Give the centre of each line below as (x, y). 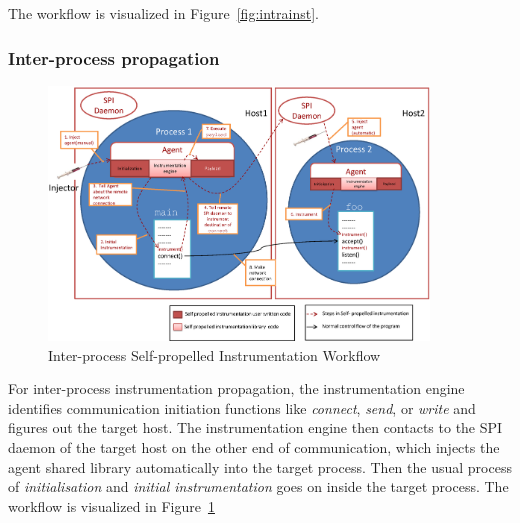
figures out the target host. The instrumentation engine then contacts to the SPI (255, 427)
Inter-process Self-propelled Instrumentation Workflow (214, 354)
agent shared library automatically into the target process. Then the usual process (260, 466)
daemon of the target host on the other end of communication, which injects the (254, 446)
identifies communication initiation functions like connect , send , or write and (242, 407)
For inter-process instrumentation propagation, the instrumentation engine (236, 388)
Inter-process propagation (114, 57)
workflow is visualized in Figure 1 (111, 505)
